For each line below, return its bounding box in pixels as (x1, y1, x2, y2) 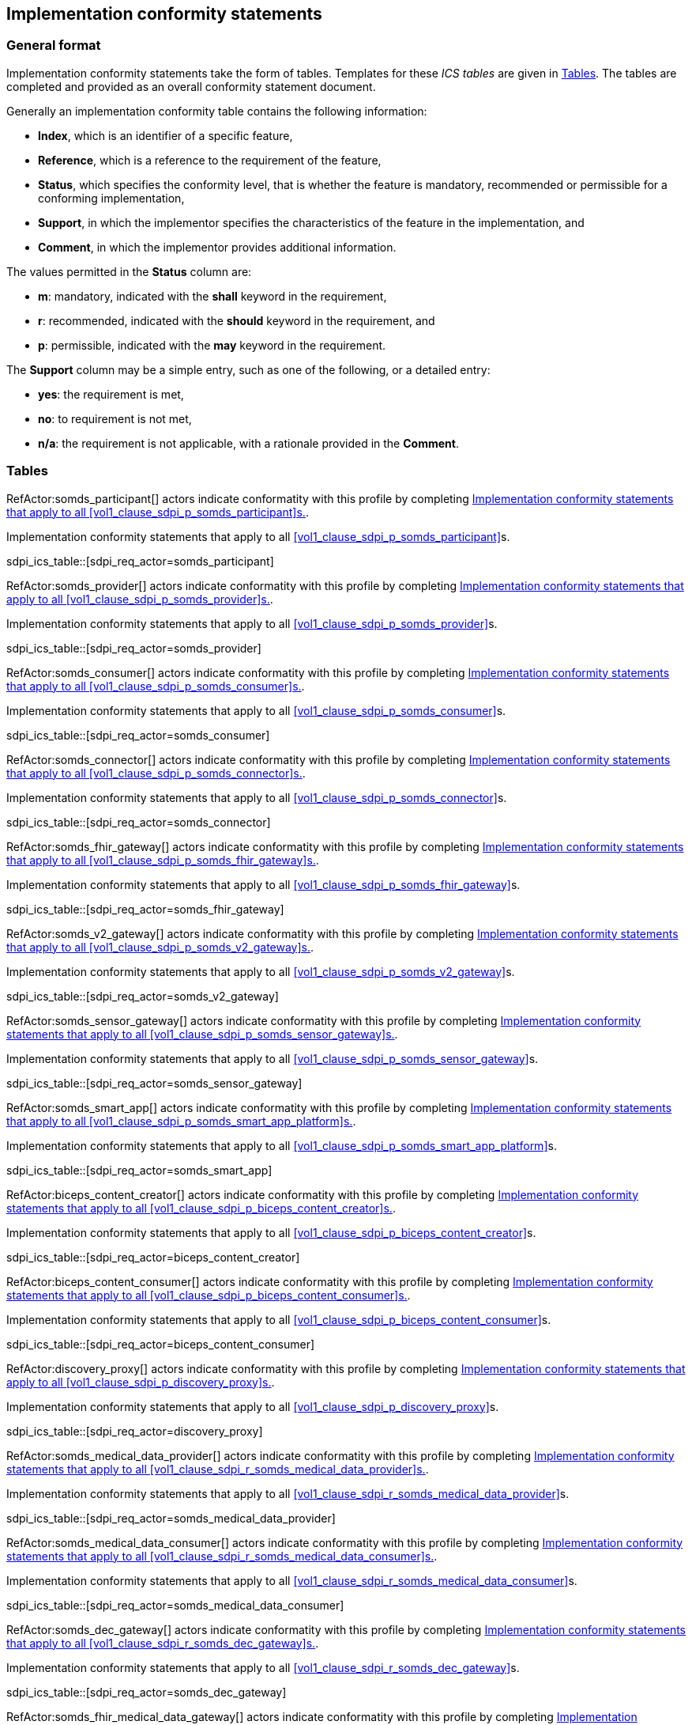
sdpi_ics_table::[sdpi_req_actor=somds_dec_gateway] (6, 1685, 287, 1699)
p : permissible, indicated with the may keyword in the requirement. (38, 338, 386, 352)
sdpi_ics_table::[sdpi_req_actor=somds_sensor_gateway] (6, 1076, 303, 1090)
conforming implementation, (38, 191, 185, 205)
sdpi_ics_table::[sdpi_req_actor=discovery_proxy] (6, 1424, 263, 1438)
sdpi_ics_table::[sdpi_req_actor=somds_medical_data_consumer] (6, 1598, 344, 1612)
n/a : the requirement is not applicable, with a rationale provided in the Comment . (38, 436, 459, 450)
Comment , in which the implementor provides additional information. (38, 240, 397, 254)
